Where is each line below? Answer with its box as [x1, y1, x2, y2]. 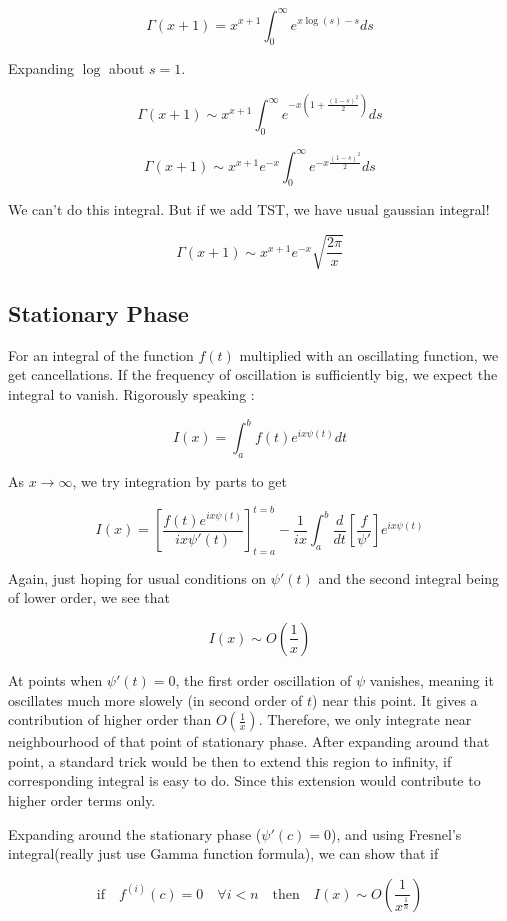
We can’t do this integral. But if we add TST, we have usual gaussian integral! [8, 199, 490, 220]
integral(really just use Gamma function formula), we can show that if [8, 843, 439, 864]
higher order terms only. [8, 789, 156, 810]
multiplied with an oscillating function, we [239, 344, 499, 365]
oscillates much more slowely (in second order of [8, 689, 303, 710]
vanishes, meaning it [369, 669, 494, 690]
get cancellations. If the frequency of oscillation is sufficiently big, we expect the [8, 364, 498, 385]
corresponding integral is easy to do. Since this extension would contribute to [8, 770, 481, 791]
